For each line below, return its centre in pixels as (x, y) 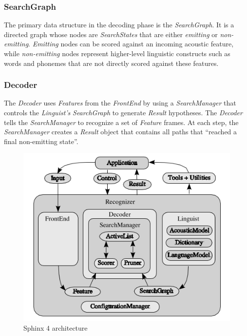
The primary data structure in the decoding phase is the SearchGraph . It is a (119, 25)
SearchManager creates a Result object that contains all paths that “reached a (121, 132)
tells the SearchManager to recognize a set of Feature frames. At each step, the (121, 122)
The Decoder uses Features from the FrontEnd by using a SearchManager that (120, 103)
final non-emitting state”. (41, 141)
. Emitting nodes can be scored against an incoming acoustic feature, (131, 44)
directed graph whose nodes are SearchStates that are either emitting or (111, 34)
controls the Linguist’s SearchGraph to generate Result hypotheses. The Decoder (123, 112)
